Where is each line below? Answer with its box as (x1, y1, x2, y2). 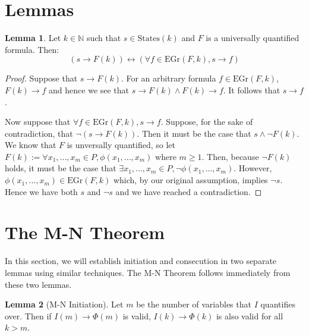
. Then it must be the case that (137, 127, 251, 139)
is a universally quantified (206, 32, 299, 44)
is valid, (122, 309, 151, 322)
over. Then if (5, 309, 52, 322)
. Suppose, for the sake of (160, 115, 253, 128)
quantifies (260, 298, 295, 310)
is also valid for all (216, 309, 283, 322)
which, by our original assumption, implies (113, 174, 268, 186)
